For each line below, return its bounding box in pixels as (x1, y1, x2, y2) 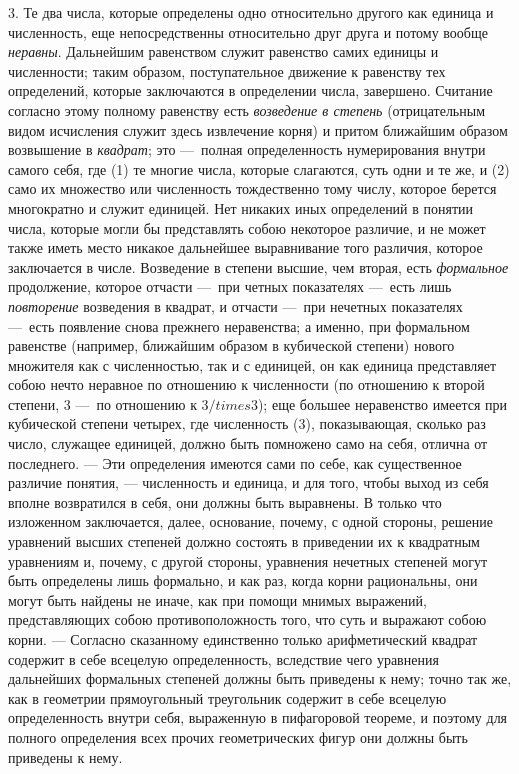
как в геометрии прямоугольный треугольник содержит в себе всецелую (8, 687, 447, 708)
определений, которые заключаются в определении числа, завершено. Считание (8, 80, 493, 101)
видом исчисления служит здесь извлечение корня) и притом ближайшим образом (8, 119, 508, 140)
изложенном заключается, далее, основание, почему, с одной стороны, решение (8, 511, 493, 532)
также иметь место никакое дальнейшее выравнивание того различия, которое (8, 237, 483, 258)
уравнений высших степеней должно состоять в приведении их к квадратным (8, 531, 480, 552)
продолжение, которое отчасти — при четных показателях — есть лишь (8, 276, 452, 297)
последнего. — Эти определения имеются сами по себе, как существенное (8, 452, 462, 473)
